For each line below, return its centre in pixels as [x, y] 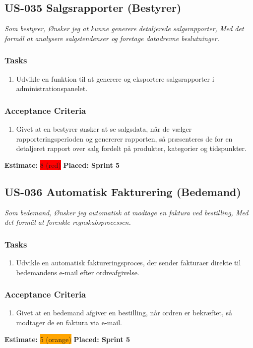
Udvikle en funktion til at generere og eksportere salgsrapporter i [115, 78]
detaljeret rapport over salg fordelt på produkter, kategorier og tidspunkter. [131, 148]
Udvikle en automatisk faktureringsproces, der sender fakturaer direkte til [128, 262]
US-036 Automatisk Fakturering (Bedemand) [123, 191]
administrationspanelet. [52, 88]
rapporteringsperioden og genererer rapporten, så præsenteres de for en [124, 138]
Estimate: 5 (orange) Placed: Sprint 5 [67, 339]
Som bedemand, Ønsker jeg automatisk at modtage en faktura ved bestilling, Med [126, 212]
